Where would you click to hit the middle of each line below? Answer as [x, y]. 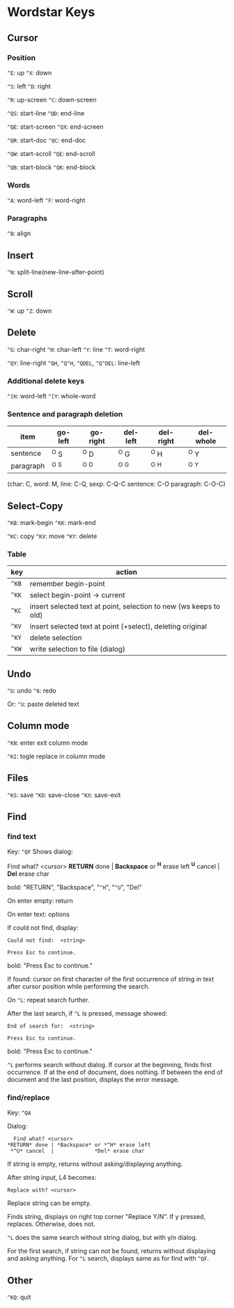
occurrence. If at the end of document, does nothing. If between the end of [115, 1072]
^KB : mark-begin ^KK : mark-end [52, 522]
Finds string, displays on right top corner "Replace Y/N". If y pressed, [107, 1217]
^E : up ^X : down [30, 72]
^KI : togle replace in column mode [56, 756]
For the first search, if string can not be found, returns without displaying [111, 1251]
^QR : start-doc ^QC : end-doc [47, 140]
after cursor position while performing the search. [79, 986]
